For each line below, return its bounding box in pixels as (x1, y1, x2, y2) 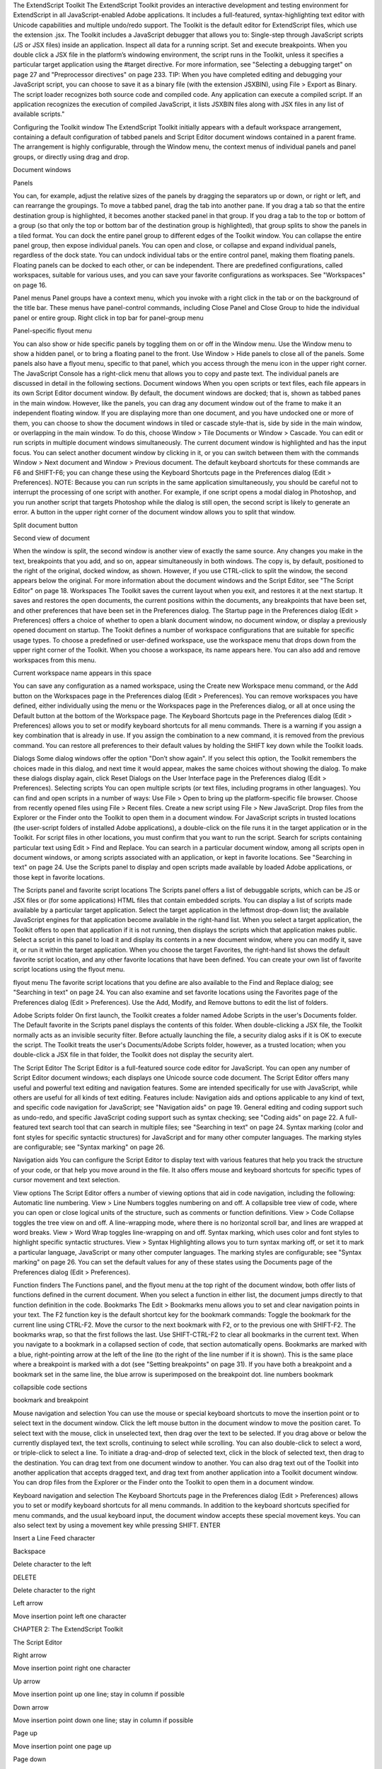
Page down (13, 1755, 46, 1763)
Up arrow (13, 1677, 40, 1686)
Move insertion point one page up (13, 1741, 112, 1751)
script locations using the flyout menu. (13, 965, 125, 974)
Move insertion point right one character (13, 1664, 131, 1673)
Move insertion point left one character (13, 1612, 127, 1620)
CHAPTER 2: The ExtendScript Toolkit (13, 1625, 123, 1634)
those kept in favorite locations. (13, 872, 105, 881)
